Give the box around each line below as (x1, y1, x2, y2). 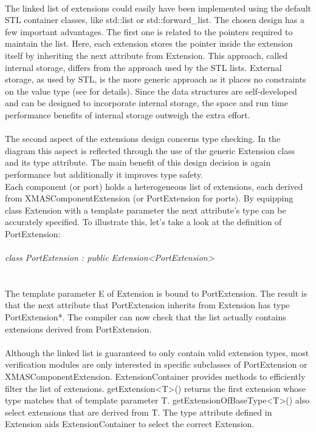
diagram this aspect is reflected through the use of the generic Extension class (5, 144, 295, 157)
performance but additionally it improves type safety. (5, 167, 203, 180)
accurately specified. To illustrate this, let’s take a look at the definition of (5, 215, 282, 228)
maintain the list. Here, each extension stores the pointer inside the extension (5, 37, 293, 50)
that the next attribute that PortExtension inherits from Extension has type (5, 299, 290, 311)
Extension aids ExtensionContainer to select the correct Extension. (5, 417, 255, 430)
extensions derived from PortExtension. (5, 322, 152, 335)
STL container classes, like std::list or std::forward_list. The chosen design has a (5, 13, 305, 26)
